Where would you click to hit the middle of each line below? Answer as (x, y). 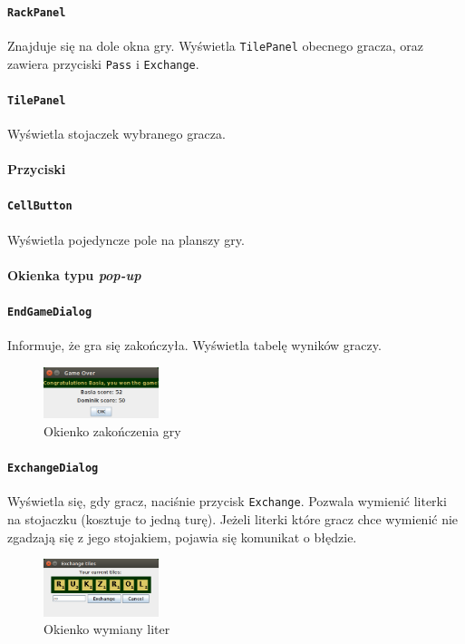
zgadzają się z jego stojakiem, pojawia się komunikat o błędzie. (182, 537)
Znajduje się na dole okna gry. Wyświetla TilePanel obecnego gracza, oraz (216, 45)
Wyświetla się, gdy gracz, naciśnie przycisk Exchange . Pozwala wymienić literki (227, 501)
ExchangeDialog (53, 468)
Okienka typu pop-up (74, 274)
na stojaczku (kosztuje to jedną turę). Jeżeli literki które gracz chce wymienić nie (233, 518)
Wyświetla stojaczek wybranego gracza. (116, 134)
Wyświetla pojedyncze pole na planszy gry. (126, 239)
